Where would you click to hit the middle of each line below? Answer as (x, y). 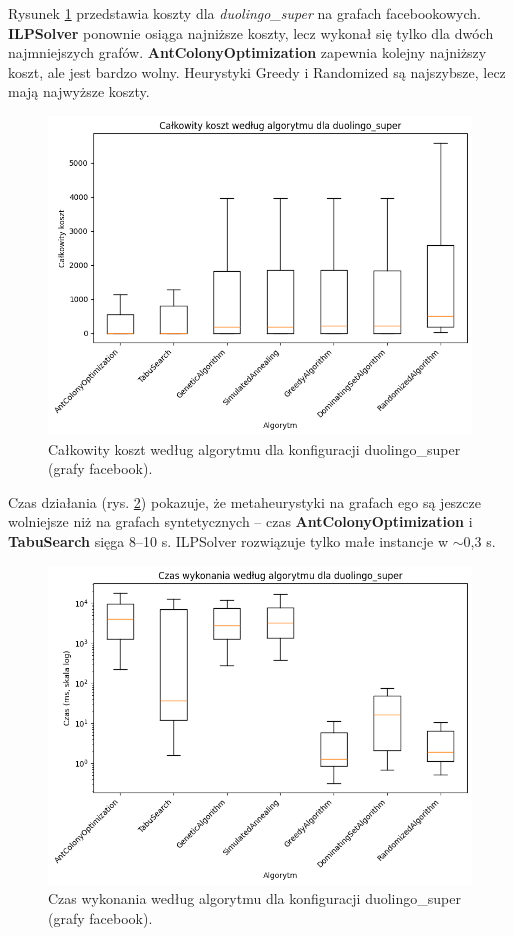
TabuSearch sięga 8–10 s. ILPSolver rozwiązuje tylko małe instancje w (228, 541)
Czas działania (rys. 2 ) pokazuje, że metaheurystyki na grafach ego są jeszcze (244, 501)
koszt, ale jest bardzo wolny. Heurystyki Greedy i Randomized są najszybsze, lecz (257, 71)
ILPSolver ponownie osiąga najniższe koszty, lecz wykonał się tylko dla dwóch (251, 32)
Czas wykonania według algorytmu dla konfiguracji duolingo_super (254, 898)
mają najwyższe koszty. (79, 91)
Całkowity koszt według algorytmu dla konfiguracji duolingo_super (254, 448)
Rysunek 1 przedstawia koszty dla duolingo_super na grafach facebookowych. (244, 13)
